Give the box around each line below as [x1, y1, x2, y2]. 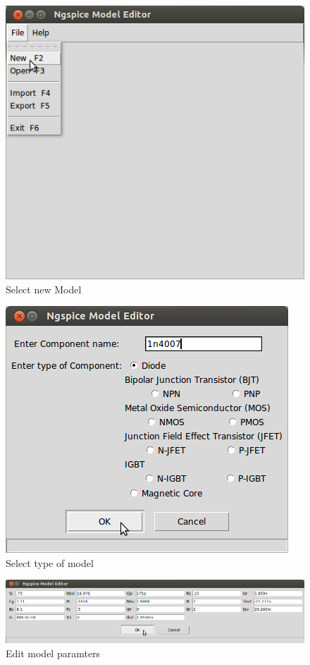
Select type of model [6, 555, 94, 570]
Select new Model [6, 281, 82, 296]
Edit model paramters [6, 645, 101, 660]
